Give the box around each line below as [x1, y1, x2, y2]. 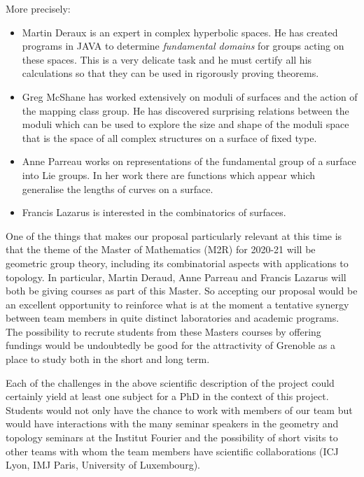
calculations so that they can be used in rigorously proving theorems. [22, 66, 319, 80]
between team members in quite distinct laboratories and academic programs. [6, 311, 339, 325]
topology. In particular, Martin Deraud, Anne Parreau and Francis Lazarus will [6, 269, 346, 284]
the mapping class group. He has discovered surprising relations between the [22, 103, 349, 118]
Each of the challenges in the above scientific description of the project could [6, 375, 335, 390]
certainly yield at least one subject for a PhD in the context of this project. [6, 389, 329, 404]
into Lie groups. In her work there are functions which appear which [22, 167, 316, 182]
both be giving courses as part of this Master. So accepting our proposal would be [6, 283, 358, 298]
